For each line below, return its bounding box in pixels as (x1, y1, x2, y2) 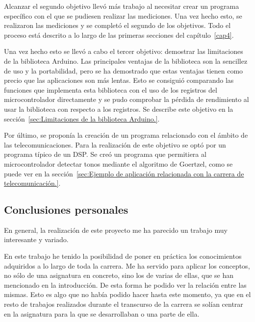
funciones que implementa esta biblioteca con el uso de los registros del (4, 84, 217, 95)
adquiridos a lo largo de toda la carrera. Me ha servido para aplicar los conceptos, (4, 260, 250, 271)
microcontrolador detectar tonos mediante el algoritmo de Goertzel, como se (4, 158, 233, 169)
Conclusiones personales (4, 202, 128, 217)
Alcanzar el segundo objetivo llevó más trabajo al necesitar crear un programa (4, 1, 239, 11)
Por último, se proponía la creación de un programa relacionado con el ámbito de (4, 130, 248, 140)
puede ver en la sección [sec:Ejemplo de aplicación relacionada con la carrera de (4, 168, 244, 178)
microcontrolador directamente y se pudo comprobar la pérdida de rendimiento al (4, 94, 249, 104)
